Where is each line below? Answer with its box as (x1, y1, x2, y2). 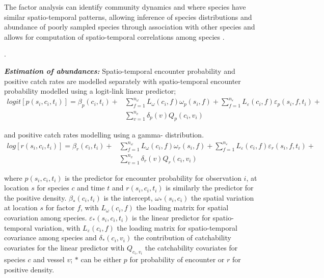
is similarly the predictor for (166, 182, 254, 193)
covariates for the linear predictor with (4, 242, 125, 253)
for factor (45, 202, 75, 213)
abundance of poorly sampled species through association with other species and (4, 21, 255, 32)
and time (77, 182, 105, 193)
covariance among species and (4, 232, 97, 243)
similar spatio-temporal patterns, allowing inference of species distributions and (4, 11, 252, 22)
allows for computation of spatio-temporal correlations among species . (4, 31, 225, 42)
